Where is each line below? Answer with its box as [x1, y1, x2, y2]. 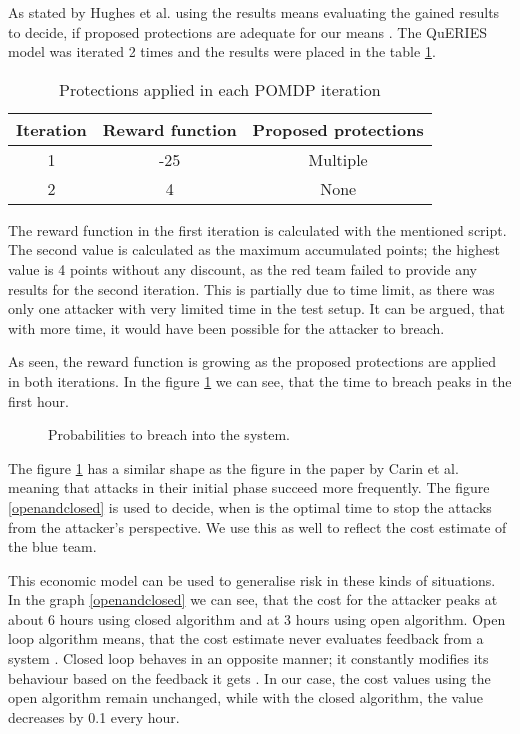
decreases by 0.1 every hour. [8, 706, 180, 727]
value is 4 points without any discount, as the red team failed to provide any [8, 258, 477, 279]
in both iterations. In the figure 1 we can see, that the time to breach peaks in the [8, 370, 512, 391]
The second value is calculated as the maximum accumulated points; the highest [8, 239, 500, 260]
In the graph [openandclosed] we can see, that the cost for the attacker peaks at [8, 589, 498, 610]
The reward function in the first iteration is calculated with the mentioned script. [8, 219, 507, 240]
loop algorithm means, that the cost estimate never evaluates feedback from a [8, 628, 484, 649]
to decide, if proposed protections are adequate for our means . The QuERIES [8, 21, 487, 42]
